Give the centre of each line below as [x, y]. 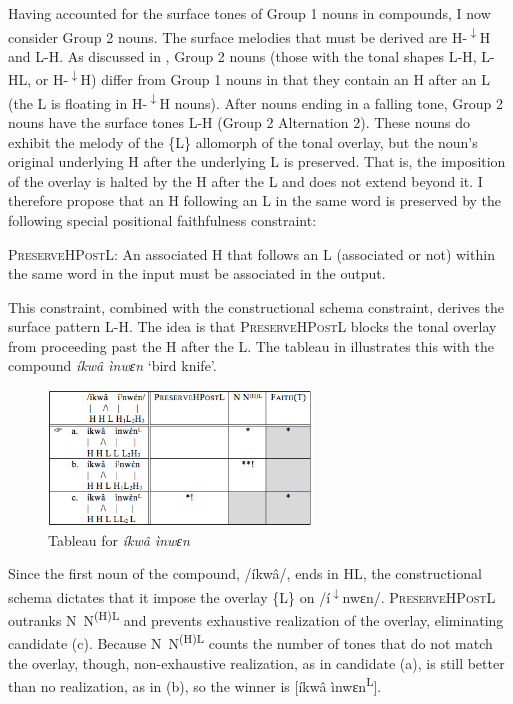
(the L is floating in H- [78, 102]
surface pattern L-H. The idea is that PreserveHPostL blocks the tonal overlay [252, 326]
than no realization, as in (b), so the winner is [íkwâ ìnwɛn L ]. [195, 684]
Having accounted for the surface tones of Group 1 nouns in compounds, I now [249, 13]
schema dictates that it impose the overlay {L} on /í [169, 596]
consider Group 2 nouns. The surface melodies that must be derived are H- [238, 36]
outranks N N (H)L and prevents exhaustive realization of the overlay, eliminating [256, 618]
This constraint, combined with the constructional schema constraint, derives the [256, 306]
